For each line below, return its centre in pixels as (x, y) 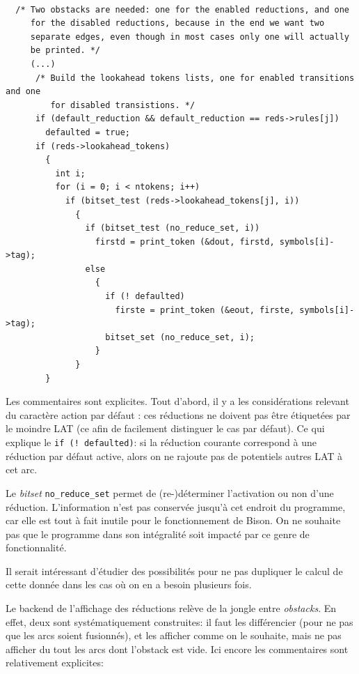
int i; (70, 173)
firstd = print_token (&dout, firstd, (185, 242)
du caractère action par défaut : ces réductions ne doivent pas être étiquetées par (178, 414)
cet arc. (22, 469)
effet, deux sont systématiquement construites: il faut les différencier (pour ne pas (179, 621)
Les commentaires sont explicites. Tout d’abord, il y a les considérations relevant (177, 401)
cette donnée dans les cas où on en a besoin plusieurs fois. (129, 584)
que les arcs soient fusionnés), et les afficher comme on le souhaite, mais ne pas (174, 635)
